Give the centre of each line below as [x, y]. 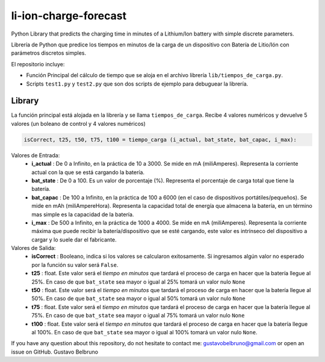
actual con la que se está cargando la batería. [88, 172]
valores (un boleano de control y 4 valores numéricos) [78, 123]
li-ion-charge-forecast [69, 16]
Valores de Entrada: [36, 155]
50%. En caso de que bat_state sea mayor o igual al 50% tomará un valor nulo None [139, 299]
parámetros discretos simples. [49, 53]
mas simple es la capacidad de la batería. [83, 214]
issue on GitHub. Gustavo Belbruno [55, 352]
